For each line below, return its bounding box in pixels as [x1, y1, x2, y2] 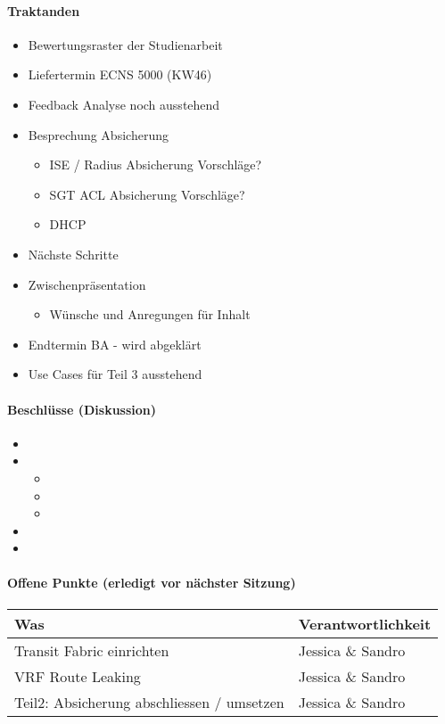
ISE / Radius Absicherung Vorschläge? [49, 155, 262, 174]
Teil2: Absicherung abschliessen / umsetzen [14, 691, 284, 712]
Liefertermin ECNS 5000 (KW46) [28, 65, 212, 84]
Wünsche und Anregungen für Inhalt [49, 305, 251, 324]
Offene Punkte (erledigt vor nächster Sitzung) [7, 573, 296, 592]
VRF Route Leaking [14, 665, 141, 687]
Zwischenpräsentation [28, 275, 146, 293]
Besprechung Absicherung [28, 125, 169, 144]
